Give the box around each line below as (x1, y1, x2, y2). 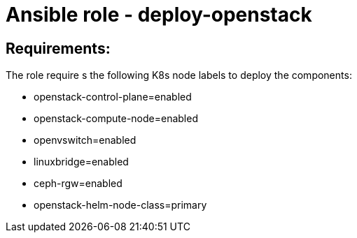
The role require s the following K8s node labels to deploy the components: (6, 69, 352, 82)
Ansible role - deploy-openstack (6, 3, 312, 27)
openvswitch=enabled (34, 134, 136, 147)
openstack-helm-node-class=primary (34, 199, 207, 211)
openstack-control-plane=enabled (34, 91, 192, 103)
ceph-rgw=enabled (34, 177, 122, 190)
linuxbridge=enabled (34, 156, 129, 168)
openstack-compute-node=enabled (34, 112, 198, 125)
